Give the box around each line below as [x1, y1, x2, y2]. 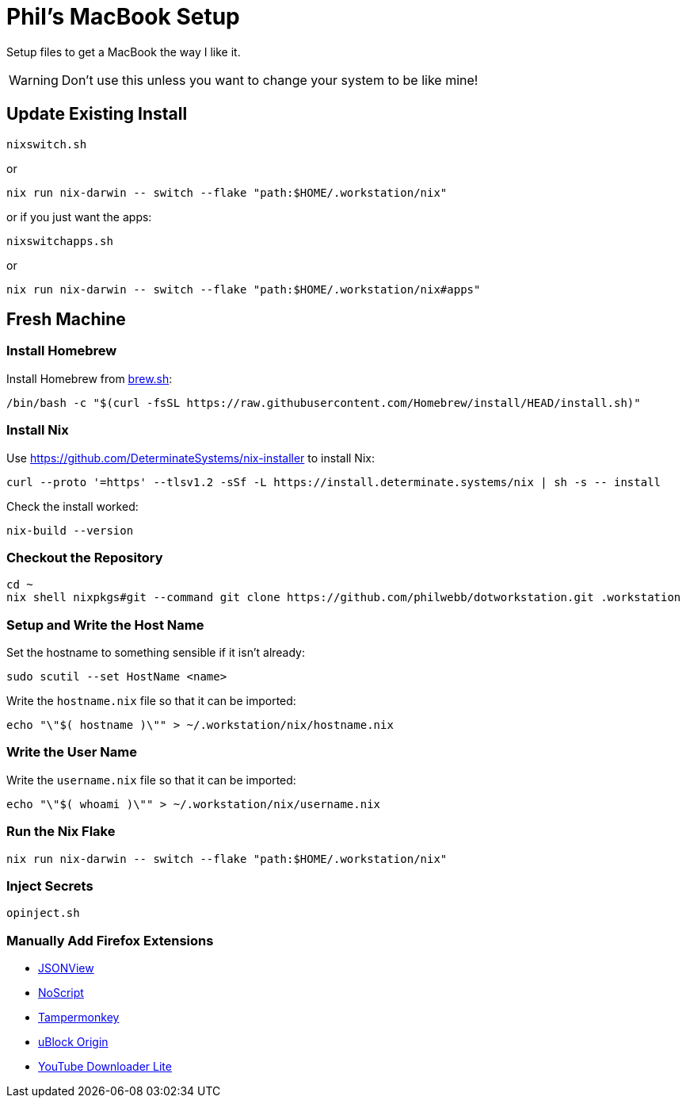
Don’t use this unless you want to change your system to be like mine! [61, 71, 478, 88]
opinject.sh [6, 907, 80, 920]
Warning [9, 71, 59, 88]
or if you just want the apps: [6, 209, 152, 224]
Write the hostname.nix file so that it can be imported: [6, 694, 296, 708]
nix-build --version [6, 523, 134, 537]
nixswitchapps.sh [6, 234, 113, 247]
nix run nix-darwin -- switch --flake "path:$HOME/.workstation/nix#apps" [6, 282, 481, 296]
